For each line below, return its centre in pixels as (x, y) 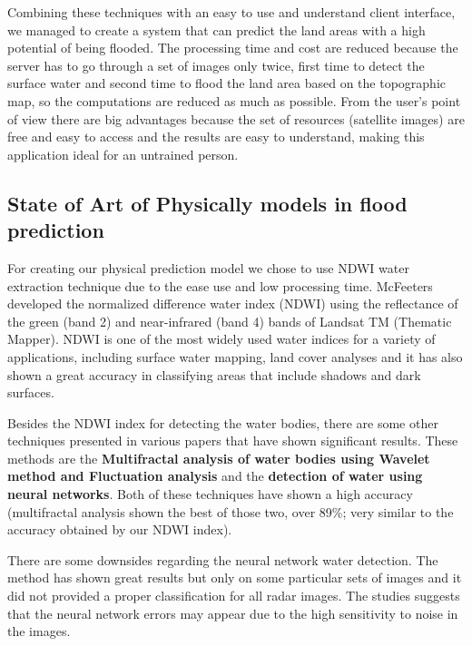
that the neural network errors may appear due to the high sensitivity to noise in (233, 613)
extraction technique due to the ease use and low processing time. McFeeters (220, 285)
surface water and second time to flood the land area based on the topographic (226, 83)
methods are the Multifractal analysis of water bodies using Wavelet (219, 458)
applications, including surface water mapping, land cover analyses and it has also (235, 356)
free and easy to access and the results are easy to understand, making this (216, 137)
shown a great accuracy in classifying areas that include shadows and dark (214, 374)
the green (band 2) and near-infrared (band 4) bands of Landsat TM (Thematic (230, 321)
